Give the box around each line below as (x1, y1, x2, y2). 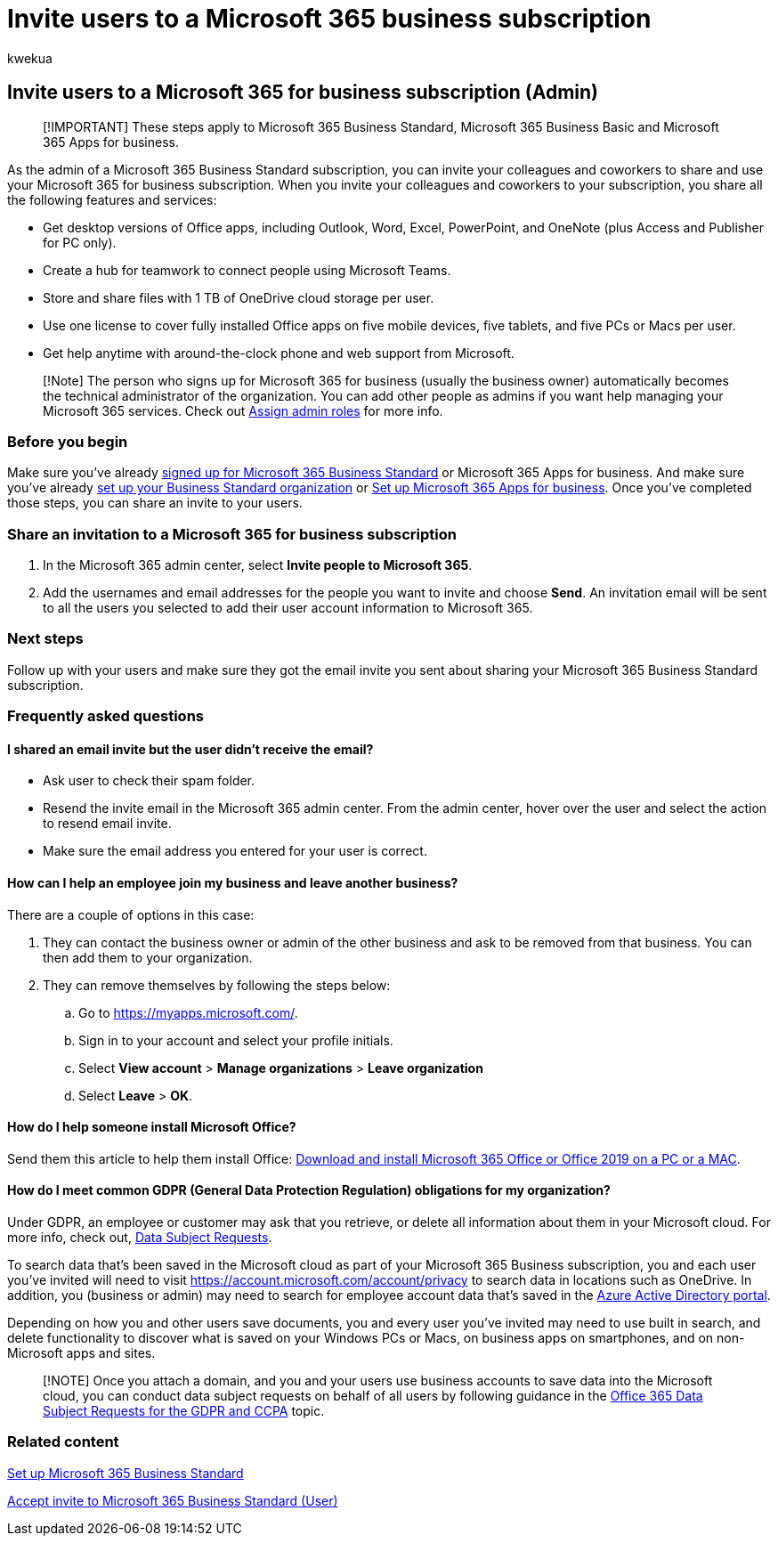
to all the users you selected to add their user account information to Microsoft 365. (43, 600, 533, 616)
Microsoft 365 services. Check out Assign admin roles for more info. (43, 402, 443, 418)
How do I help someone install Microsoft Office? (7, 1119, 296, 1135)
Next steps (7, 629, 84, 648)
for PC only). (43, 234, 117, 250)
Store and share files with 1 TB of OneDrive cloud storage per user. (43, 289, 434, 305)
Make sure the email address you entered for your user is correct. (43, 843, 427, 859)
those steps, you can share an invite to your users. (7, 495, 303, 511)
